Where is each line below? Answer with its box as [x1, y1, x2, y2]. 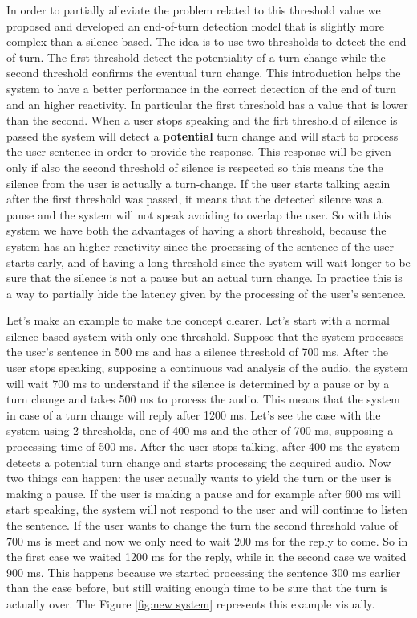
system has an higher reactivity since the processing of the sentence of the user [6, 237, 394, 254]
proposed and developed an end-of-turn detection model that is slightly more [6, 17, 384, 34]
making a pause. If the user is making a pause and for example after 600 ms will [6, 485, 401, 501]
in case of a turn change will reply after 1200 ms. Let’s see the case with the [6, 406, 381, 423]
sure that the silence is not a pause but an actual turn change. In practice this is [6, 269, 403, 286]
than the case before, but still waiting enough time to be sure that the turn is [6, 579, 388, 596]
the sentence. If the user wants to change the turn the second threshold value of [6, 517, 399, 533]
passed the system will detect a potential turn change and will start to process [6, 127, 399, 144]
